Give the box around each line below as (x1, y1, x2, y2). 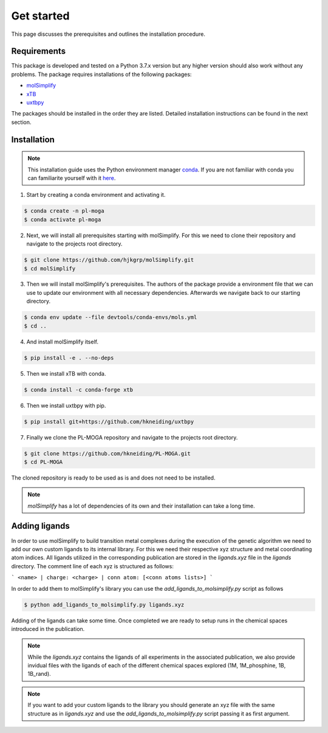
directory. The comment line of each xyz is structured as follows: (11, 562, 174, 570)
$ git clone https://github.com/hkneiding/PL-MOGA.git (24, 450, 191, 457)
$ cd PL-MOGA (24, 458, 63, 465)
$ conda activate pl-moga (24, 216, 101, 223)
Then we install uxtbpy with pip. (26, 402, 106, 409)
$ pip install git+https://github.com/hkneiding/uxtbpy (24, 418, 194, 425)
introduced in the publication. (11, 625, 85, 632)
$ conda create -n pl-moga (24, 207, 104, 215)
